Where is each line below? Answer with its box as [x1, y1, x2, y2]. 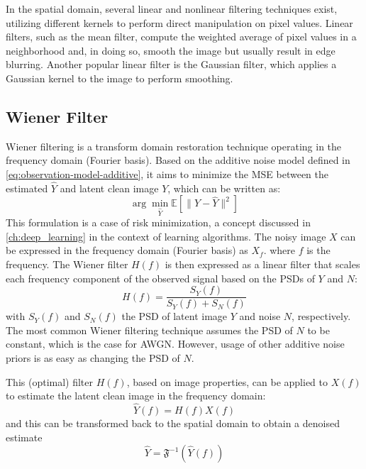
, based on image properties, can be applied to [126, 374, 328, 389]
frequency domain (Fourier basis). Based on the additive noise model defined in [6, 153, 350, 167]
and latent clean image [60, 180, 159, 195]
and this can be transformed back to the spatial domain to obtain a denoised [6, 415, 340, 430]
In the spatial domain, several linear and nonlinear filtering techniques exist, [6, 1, 338, 16]
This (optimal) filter [6, 374, 94, 389]
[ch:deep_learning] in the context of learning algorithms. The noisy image [6, 228, 326, 243]
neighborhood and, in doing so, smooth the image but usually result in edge [6, 43, 335, 57]
